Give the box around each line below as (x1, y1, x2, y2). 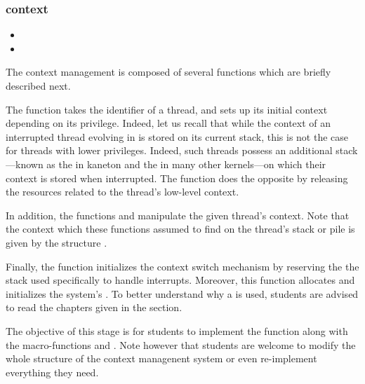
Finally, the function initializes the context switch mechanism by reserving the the (6, 259, 359, 273)
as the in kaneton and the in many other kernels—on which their (46, 156, 326, 171)
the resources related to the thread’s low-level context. (6, 184, 239, 199)
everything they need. (6, 364, 99, 379)
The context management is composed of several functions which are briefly (6, 64, 331, 79)
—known (6, 156, 44, 171)
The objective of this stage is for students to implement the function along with (6, 323, 348, 338)
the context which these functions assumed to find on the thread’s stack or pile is (6, 221, 355, 236)
